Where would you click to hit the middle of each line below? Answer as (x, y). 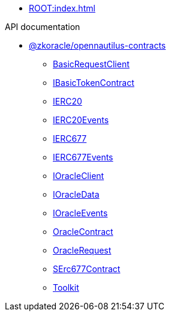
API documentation (43, 27)
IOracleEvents (80, 213)
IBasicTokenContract (94, 83)
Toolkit (66, 287)
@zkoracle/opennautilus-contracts (97, 45)
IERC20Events (81, 120)
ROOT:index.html (62, 8)
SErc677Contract (87, 269)
